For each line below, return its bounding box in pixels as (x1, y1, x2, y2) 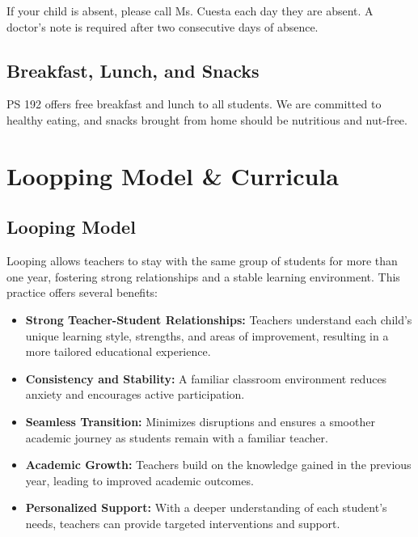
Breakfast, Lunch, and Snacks (6, 57, 260, 82)
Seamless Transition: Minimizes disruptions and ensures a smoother (25, 412, 375, 429)
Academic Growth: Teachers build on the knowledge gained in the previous (25, 456, 412, 473)
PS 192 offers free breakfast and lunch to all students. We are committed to (6, 95, 382, 112)
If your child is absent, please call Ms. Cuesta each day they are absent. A (6, 2, 374, 19)
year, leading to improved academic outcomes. (25, 471, 254, 488)
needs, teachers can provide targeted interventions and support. (25, 514, 340, 531)
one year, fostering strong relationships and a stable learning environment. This (6, 268, 400, 285)
